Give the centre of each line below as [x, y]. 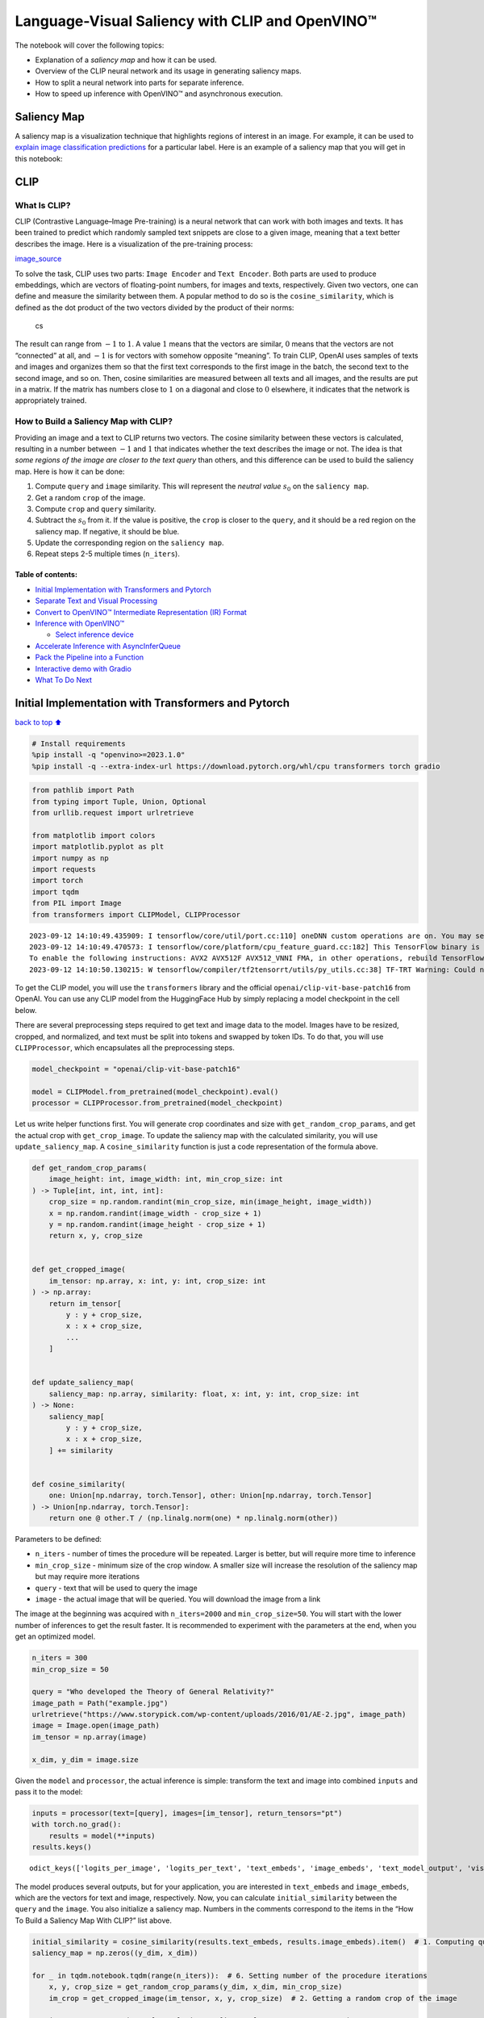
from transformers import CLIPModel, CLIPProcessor [136, 915]
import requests [64, 869]
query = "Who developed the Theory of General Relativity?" [153, 1692]
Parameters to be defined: [58, 1539]
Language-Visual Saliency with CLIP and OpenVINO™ [196, 21]
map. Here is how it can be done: [70, 471]
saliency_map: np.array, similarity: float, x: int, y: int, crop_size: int [204, 1394]
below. [26, 1010]
